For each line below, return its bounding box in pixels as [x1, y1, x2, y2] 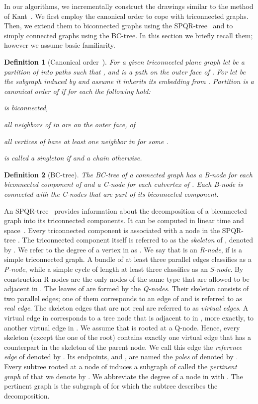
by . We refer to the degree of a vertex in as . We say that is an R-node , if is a [4, 244, 243, 254]
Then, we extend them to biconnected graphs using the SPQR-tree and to [4, 20, 233, 31]
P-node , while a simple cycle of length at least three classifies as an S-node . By [4, 264, 244, 274]
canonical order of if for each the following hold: [4, 85, 151, 96]
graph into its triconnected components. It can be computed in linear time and [4, 215, 244, 226]
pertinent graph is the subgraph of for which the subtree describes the [4, 381, 218, 391]
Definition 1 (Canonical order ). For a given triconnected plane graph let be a [4, 56, 245, 67]
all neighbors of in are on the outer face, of [4, 119, 135, 129]
